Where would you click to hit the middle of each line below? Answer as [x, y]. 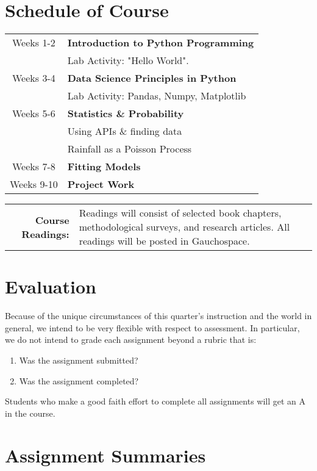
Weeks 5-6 [34, 113]
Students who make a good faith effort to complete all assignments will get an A [155, 401]
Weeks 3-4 [34, 78]
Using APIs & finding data [125, 131]
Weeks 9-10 [34, 184]
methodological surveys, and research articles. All [184, 227]
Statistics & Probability [126, 113]
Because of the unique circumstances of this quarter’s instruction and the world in [158, 316]
